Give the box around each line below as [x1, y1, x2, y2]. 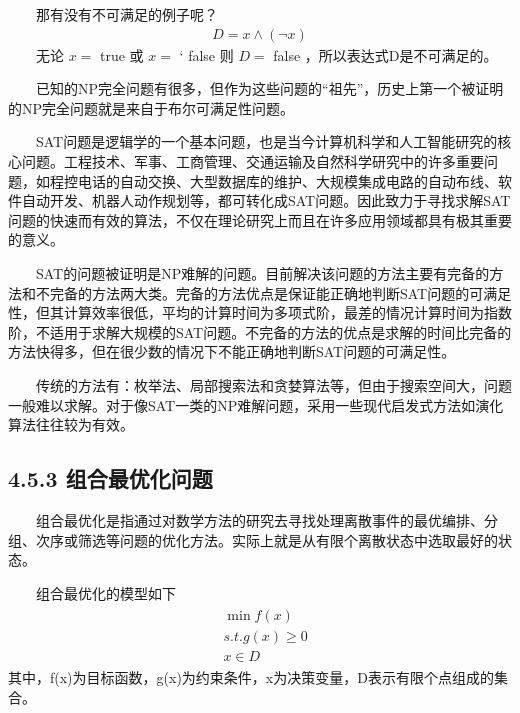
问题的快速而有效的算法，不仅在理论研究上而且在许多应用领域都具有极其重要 [8, 209, 512, 230]
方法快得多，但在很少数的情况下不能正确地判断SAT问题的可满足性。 [8, 341, 456, 362]
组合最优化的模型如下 [36, 582, 176, 603]
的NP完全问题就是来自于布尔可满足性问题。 [8, 97, 295, 118]
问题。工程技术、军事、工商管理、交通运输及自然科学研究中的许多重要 [21, 151, 484, 171]
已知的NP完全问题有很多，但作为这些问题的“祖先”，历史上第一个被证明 [36, 78, 504, 99]
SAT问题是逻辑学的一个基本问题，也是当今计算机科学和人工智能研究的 [36, 131, 498, 152]
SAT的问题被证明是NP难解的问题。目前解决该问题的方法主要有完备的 [36, 262, 490, 283]
